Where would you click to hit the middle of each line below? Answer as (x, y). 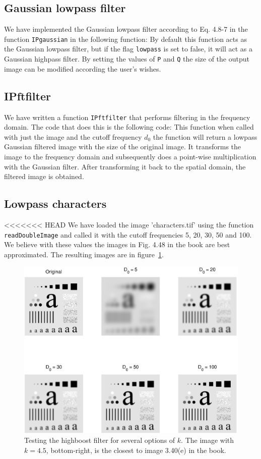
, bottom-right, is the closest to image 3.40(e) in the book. (136, 450)
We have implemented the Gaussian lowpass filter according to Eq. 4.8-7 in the (126, 29)
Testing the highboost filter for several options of (100, 440)
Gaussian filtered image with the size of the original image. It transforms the (123, 147)
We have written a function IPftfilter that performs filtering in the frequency (127, 117)
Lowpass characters (55, 204)
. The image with (208, 440)
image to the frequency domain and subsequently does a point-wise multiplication (130, 156)
